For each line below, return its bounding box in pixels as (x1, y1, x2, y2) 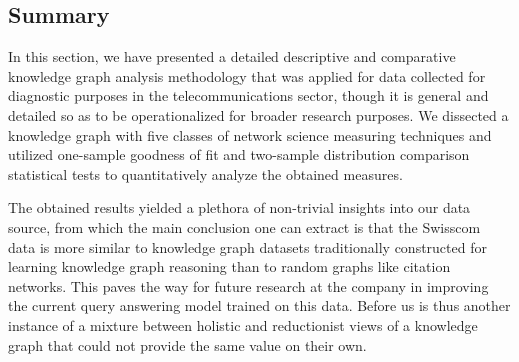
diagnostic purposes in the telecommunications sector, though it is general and (8, 85, 489, 106)
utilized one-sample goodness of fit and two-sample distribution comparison (8, 144, 470, 165)
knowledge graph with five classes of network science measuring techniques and (8, 124, 492, 145)
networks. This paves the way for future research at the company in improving (8, 275, 489, 296)
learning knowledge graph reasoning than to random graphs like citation (8, 256, 451, 277)
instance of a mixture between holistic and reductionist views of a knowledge (8, 314, 478, 335)
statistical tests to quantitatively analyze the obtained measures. (8, 163, 403, 184)
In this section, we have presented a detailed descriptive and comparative (8, 46, 456, 67)
